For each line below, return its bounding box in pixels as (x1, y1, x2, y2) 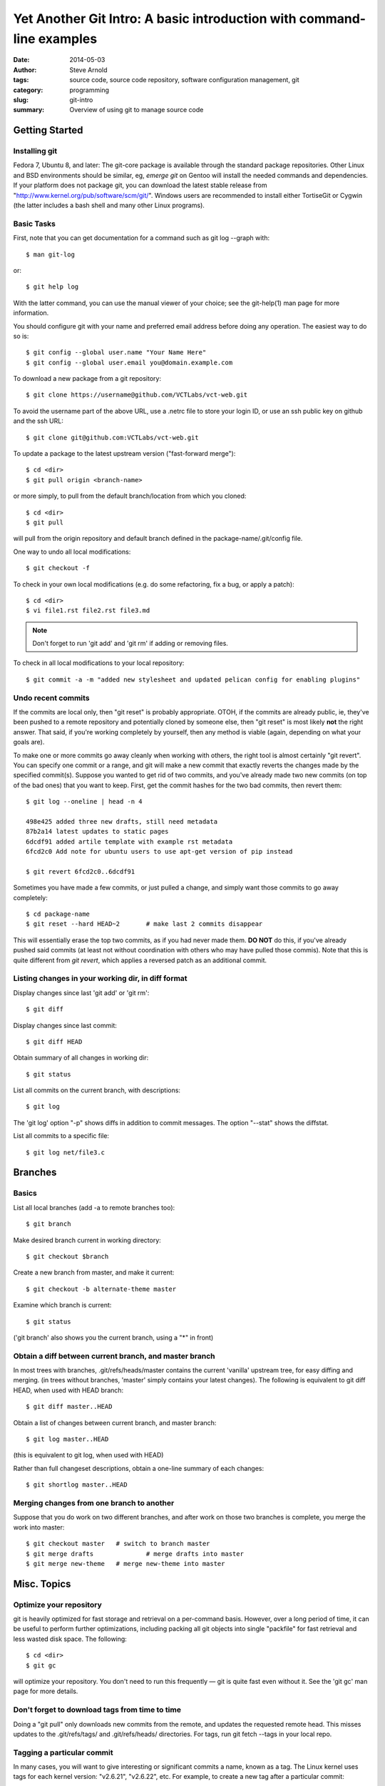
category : (13, 86, 43, 94)
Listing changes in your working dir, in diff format (13, 974, 188, 984)
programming (69, 86, 110, 94)
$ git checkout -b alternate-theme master (26, 1284, 177, 1293)
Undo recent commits (13, 693, 90, 703)
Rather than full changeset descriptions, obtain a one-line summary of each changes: (13, 1464, 264, 1472)
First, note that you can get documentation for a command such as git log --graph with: (13, 234, 270, 242)
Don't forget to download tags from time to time (13, 1705, 182, 1715)
